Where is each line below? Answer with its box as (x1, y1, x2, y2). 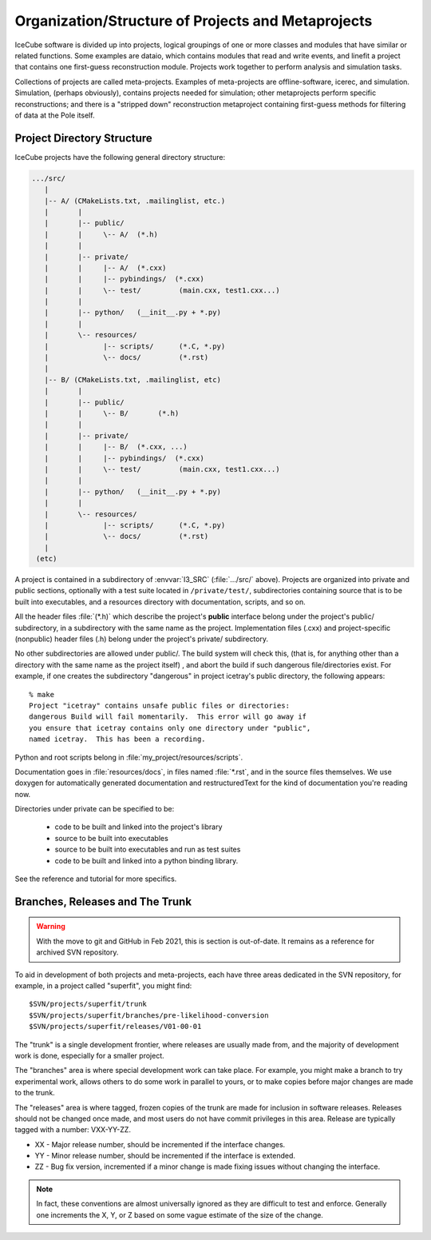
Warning (36, 922, 65, 931)
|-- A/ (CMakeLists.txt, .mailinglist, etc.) (44, 196, 226, 205)
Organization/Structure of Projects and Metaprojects (14, 12, 373, 30)
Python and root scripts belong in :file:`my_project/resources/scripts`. (14, 752, 243, 762)
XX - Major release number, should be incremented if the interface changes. (34, 1139, 286, 1149)
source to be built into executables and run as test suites (54, 844, 241, 855)
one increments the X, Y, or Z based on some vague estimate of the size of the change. (36, 1210, 323, 1219)
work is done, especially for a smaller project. (14, 1051, 164, 1060)
